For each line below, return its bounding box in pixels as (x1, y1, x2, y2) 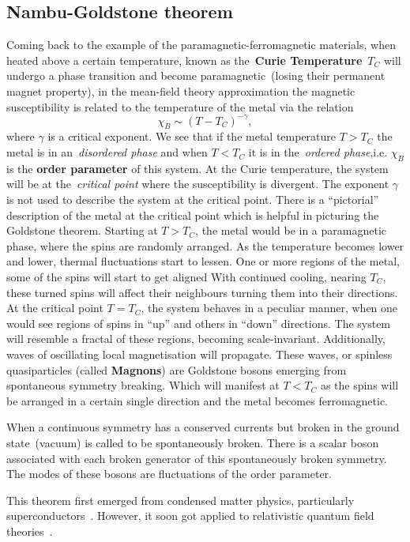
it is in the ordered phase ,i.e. (248, 144, 388, 160)
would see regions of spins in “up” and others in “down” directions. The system (6, 314, 391, 331)
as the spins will (320, 377, 399, 393)
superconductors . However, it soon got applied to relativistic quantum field (6, 507, 374, 524)
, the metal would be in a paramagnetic (195, 222, 387, 239)
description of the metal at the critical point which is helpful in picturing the (6, 206, 379, 223)
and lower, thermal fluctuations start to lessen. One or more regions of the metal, (6, 253, 400, 269)
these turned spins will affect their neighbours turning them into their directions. (6, 284, 398, 300)
